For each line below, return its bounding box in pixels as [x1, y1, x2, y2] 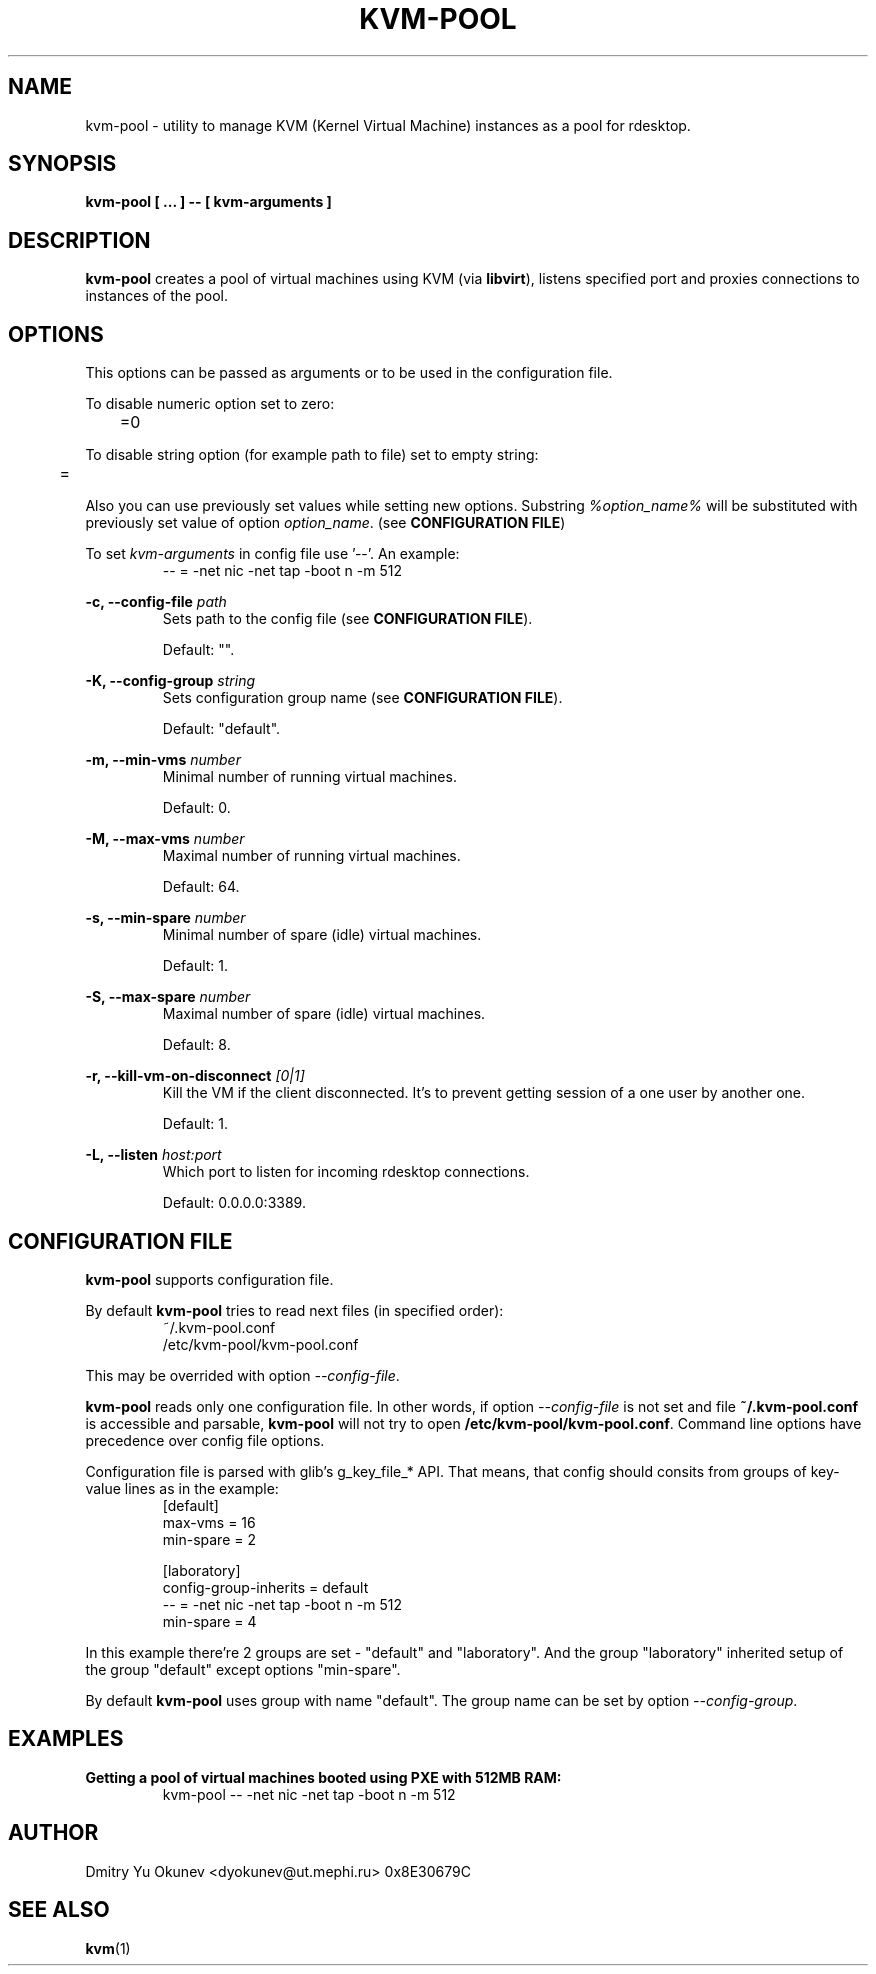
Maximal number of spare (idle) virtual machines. [162, 1005, 486, 1023]
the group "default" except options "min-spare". [85, 1660, 401, 1678]
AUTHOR [8, 1820, 99, 1846]
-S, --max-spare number [85, 988, 251, 1006]
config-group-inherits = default [162, 1578, 369, 1596]
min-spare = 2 [162, 1530, 256, 1548]
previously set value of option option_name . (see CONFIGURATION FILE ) [85, 514, 566, 532]
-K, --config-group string [85, 672, 256, 690]
